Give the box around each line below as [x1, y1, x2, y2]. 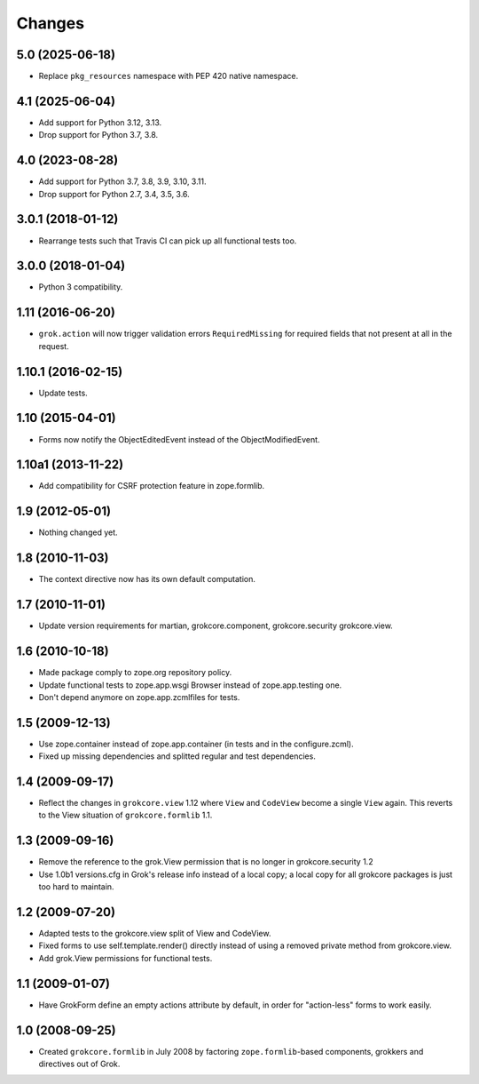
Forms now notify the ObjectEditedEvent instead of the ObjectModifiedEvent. [38, 434, 320, 444]
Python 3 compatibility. [38, 282, 123, 292]
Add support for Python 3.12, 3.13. [38, 116, 162, 128]
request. [38, 340, 70, 351]
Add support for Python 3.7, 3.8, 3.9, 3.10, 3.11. [38, 176, 207, 187]
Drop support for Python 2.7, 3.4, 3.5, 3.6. [38, 188, 190, 199]
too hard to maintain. [38, 881, 114, 892]
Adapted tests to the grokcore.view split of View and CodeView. [38, 929, 271, 939]
